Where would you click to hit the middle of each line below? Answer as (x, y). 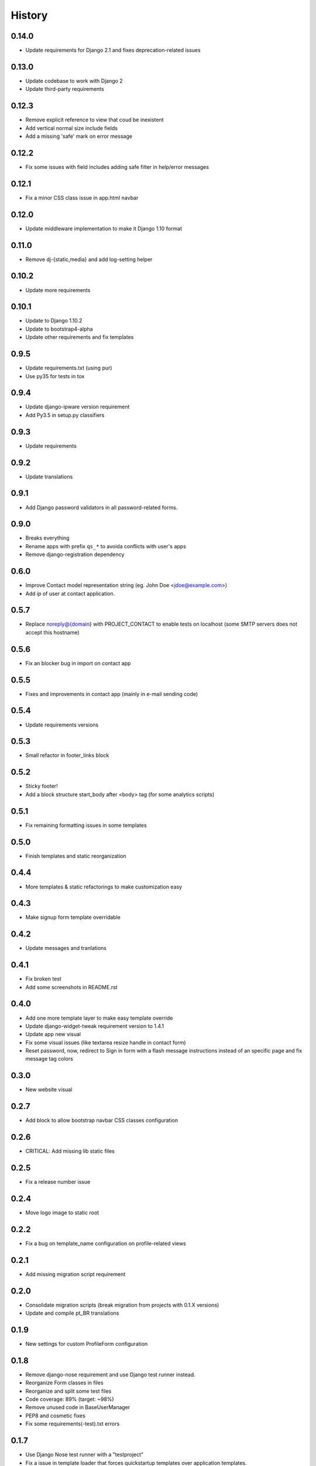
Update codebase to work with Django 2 (74, 81)
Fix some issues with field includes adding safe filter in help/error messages (117, 167)
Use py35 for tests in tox (55, 376)
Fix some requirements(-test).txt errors (73, 1424)
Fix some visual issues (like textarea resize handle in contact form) (106, 1042)
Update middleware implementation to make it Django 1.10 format (104, 228)
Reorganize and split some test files (68, 1391)
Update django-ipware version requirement (78, 407)
